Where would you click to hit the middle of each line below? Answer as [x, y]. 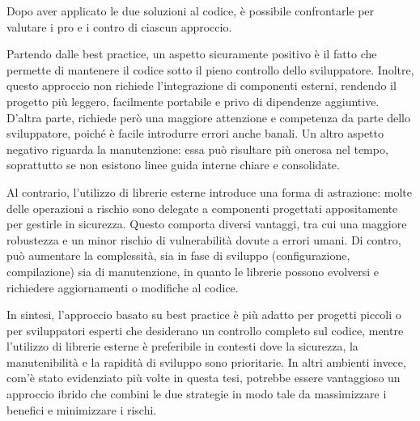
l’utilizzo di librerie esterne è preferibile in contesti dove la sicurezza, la [182, 346]
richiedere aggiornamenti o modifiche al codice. [123, 287]
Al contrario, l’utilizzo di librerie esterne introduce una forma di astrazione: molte [209, 191]
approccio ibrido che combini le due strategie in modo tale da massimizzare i [197, 394]
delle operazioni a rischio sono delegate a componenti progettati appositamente [202, 208]
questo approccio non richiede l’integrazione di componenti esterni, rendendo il [202, 85]
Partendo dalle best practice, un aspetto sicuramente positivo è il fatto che [192, 54]
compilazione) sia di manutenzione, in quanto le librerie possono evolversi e [193, 271]
